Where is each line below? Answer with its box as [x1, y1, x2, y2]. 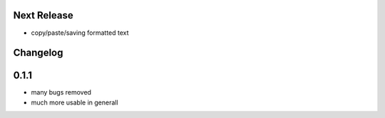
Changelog [13, 47, 63, 59]
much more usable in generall [31, 98, 118, 107]
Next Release [13, 9, 74, 21]
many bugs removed [31, 88, 92, 97]
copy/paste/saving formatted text [31, 28, 129, 37]
